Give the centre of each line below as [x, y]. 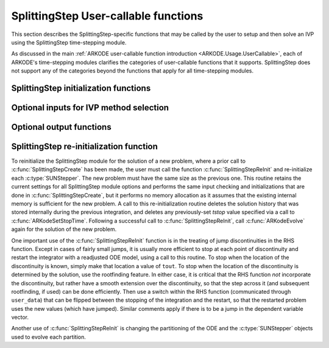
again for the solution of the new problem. [64, 229]
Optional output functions [62, 127]
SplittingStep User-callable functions [107, 16]
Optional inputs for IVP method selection [90, 108]
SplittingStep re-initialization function [85, 146]
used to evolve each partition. [49, 337]
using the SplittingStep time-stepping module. [69, 42]
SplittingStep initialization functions [81, 88]
